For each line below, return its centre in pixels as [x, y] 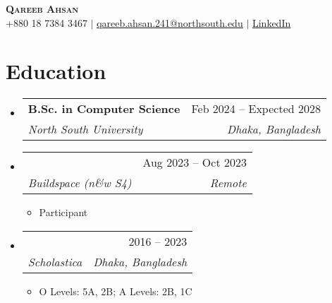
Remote [228, 183]
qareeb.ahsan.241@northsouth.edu [170, 22]
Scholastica [55, 261]
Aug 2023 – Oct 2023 [195, 162]
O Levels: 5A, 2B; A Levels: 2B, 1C [116, 291]
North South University [85, 129]
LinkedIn [271, 22]
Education [56, 71]
